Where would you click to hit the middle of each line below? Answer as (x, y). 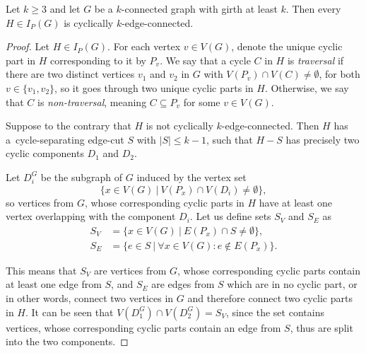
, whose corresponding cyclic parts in (164, 202)
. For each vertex (144, 46)
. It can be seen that (69, 312)
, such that (229, 139)
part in (21, 60)
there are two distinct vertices (70, 74)
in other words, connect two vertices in (90, 297)
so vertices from (40, 202)
